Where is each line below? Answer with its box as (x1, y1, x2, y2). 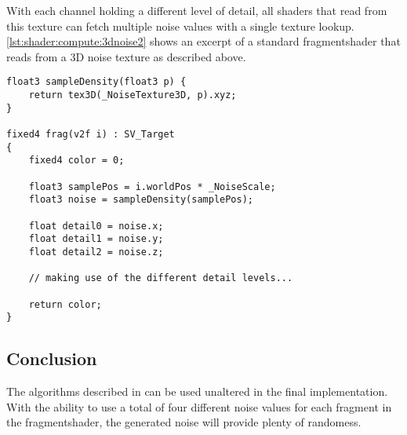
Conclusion (6, 346, 97, 371)
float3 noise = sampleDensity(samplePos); (28, 194, 253, 206)
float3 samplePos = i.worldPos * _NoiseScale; (28, 181, 276, 192)
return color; (28, 298, 102, 310)
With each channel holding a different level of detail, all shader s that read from (6, 2, 387, 18)
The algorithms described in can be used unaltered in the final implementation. (6, 383, 388, 400)
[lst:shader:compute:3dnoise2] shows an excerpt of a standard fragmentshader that (6, 33, 401, 49)
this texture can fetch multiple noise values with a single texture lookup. (6, 17, 354, 34)
